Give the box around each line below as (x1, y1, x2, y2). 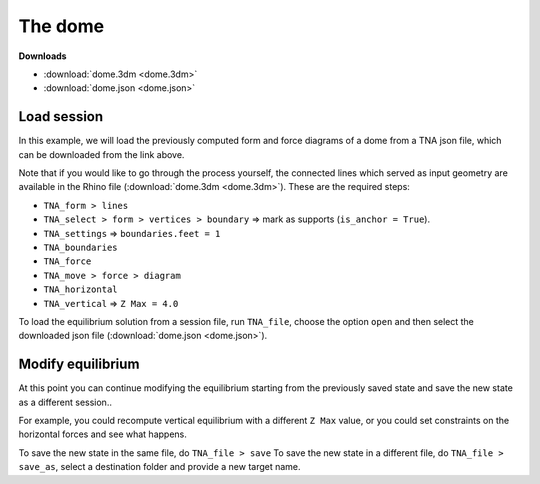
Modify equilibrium (18, 356, 140, 373)
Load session (18, 108, 104, 125)
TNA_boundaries (43, 241, 119, 253)
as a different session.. (18, 396, 112, 408)
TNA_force (43, 256, 92, 267)
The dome (18, 15, 105, 37)
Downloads (18, 50, 67, 62)
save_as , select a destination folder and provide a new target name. (18, 461, 301, 473)
